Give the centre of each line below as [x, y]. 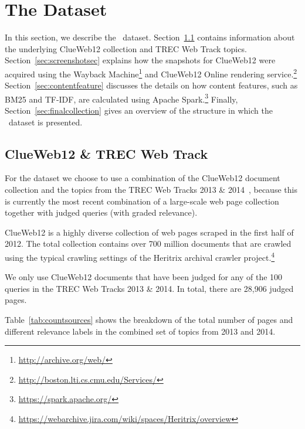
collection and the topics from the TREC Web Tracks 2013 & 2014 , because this [151, 189]
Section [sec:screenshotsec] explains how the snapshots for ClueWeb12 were [140, 60]
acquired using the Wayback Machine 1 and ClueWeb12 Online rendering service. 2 [151, 73]
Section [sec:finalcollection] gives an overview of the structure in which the [139, 110]
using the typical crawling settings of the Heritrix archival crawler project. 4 [140, 256]
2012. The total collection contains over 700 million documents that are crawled [148, 244]
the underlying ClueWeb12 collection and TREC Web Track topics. [126, 48]
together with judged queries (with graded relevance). [101, 212]
